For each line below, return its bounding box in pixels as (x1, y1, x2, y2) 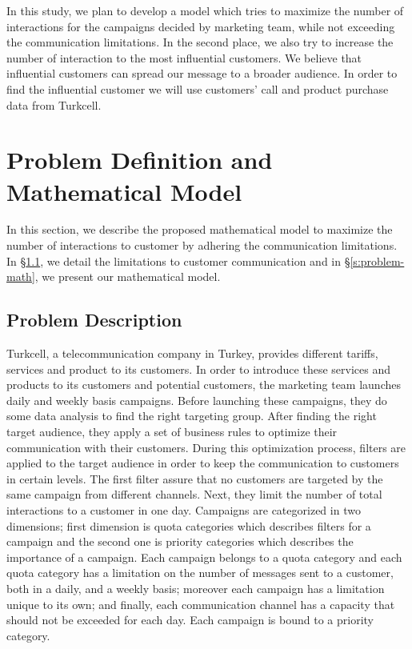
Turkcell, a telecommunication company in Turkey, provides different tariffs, (6, 345, 378, 362)
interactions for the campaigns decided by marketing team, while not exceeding (6, 18, 395, 34)
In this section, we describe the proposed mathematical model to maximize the (6, 221, 393, 238)
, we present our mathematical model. (34, 268, 221, 285)
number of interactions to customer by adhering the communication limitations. (6, 237, 398, 254)
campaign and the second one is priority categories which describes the (6, 533, 354, 550)
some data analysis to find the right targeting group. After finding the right (6, 407, 377, 424)
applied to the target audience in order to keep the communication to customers (6, 455, 399, 471)
